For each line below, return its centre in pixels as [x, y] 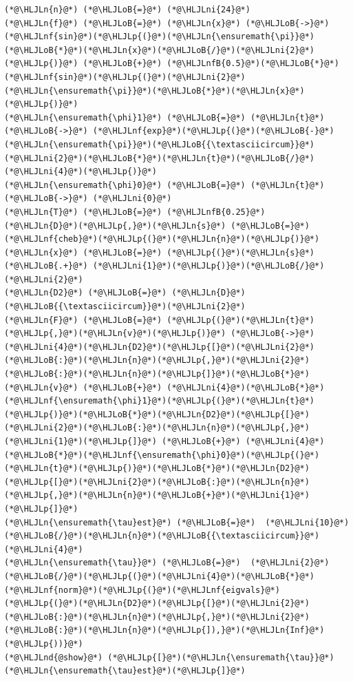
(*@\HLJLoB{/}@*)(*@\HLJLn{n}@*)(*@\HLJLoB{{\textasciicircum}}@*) [162, 536]
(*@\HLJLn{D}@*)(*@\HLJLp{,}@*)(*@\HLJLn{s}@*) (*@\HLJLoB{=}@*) [157, 226]
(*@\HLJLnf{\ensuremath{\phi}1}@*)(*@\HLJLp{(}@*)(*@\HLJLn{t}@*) [160, 401]
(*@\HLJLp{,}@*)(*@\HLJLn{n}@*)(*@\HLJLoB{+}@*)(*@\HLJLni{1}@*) [157, 495]
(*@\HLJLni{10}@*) [307, 522]
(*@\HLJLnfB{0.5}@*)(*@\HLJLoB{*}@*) [253, 64]
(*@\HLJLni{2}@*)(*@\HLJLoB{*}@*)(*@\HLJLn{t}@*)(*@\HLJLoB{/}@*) [160, 158]
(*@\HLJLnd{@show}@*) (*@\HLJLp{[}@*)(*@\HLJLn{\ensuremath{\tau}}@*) [169, 657]
